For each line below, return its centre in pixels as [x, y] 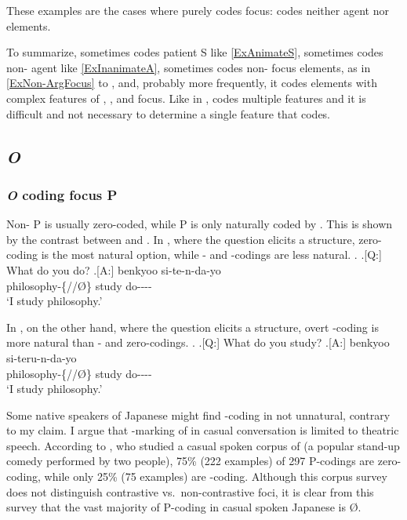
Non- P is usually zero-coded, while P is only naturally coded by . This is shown [200, 224]
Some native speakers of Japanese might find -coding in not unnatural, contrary [198, 415]
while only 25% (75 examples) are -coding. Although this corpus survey [216, 476]
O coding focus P [62, 194]
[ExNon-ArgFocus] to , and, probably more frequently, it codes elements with [192, 83]
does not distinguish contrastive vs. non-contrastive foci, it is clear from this [190, 491]
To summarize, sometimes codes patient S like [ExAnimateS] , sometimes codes [195, 52]
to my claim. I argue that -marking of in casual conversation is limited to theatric [203, 430]
